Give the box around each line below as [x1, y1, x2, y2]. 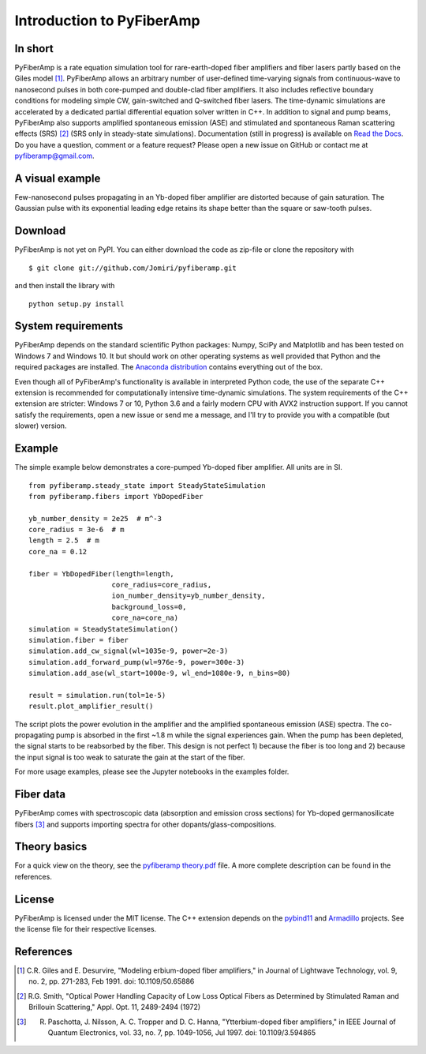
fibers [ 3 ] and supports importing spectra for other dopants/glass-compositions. [14, 820, 276, 829]
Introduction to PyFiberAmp [14, 12, 200, 29]
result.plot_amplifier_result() [28, 702, 154, 711]
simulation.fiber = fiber [28, 636, 129, 644]
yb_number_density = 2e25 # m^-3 [28, 514, 162, 523]
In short [14, 42, 54, 55]
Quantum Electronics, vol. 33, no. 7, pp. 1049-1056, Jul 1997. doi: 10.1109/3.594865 [47, 1028, 316, 1037]
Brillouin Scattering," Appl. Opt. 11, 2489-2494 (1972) [28, 1003, 201, 1012]
